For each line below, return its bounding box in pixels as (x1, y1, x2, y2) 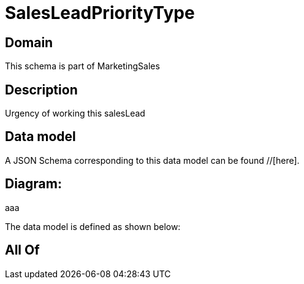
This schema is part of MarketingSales (5, 61, 160, 72)
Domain (5, 34, 53, 50)
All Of (5, 242, 40, 258)
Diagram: (5, 176, 62, 192)
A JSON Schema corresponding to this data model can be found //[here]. (5, 155, 300, 166)
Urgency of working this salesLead (5, 108, 145, 119)
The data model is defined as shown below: (5, 221, 181, 232)
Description (5, 82, 78, 98)
